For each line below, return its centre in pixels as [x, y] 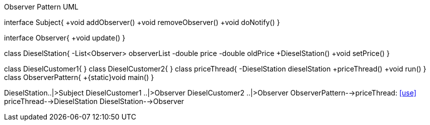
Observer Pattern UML [41, 7]
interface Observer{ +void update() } [65, 38]
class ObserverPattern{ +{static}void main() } [79, 77]
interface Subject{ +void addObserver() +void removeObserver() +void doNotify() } [142, 22]
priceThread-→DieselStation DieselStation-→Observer [94, 101]
